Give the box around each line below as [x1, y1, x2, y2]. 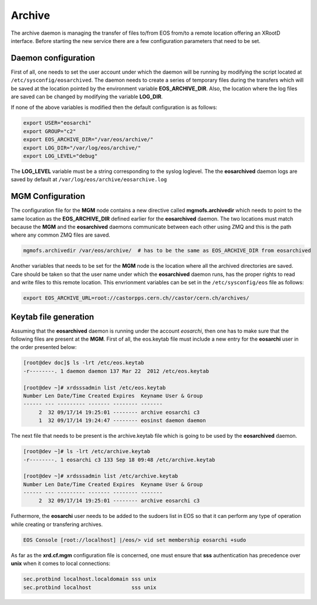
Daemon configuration [11, 53, 95, 63]
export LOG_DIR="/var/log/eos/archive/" [23, 144, 141, 151]
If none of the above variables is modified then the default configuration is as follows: [11, 104, 217, 111]
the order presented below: [11, 344, 77, 351]
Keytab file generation [11, 312, 95, 322]
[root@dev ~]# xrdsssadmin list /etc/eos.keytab [23, 384, 166, 391]
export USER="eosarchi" [23, 119, 92, 127]
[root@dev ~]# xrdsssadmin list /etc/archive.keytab [23, 473, 178, 480]
